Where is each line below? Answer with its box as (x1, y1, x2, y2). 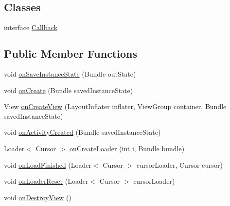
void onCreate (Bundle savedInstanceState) (4, 85, 133, 95)
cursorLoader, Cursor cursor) (136, 159, 223, 170)
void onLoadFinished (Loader (4, 159, 92, 170)
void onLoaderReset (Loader (4, 176, 88, 186)
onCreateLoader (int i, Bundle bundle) (69, 143, 185, 153)
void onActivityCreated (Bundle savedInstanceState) (4, 127, 161, 137)
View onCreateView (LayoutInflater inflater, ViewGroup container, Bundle (4, 101, 227, 111)
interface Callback (4, 22, 57, 32)
